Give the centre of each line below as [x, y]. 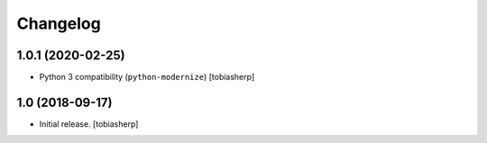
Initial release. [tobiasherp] [89, 124]
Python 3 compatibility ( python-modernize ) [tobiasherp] [147, 77]
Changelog [59, 23]
